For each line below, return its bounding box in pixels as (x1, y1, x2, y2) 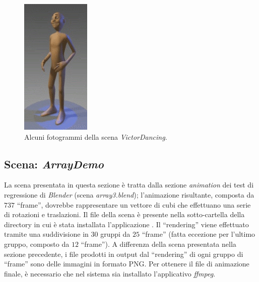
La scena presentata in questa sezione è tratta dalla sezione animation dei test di (4, 179, 254, 190)
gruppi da (100, 229, 131, 239)
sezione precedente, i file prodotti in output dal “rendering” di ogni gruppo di (4, 248, 243, 259)
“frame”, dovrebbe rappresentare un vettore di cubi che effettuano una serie (17, 199, 251, 210)
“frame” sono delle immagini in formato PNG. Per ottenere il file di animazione (4, 258, 249, 269)
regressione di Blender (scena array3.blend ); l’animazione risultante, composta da (4, 189, 254, 200)
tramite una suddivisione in (4, 229, 89, 239)
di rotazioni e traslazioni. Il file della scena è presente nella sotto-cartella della (4, 209, 245, 220)
